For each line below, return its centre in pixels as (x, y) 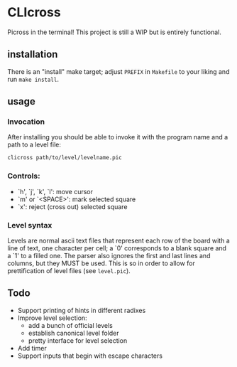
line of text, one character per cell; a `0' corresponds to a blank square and (117, 248)
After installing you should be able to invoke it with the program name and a (118, 137)
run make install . (33, 79)
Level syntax (30, 225)
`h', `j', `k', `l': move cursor (55, 191)
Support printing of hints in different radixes (82, 310)
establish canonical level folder (73, 333)
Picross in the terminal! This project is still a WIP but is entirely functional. (115, 32)
